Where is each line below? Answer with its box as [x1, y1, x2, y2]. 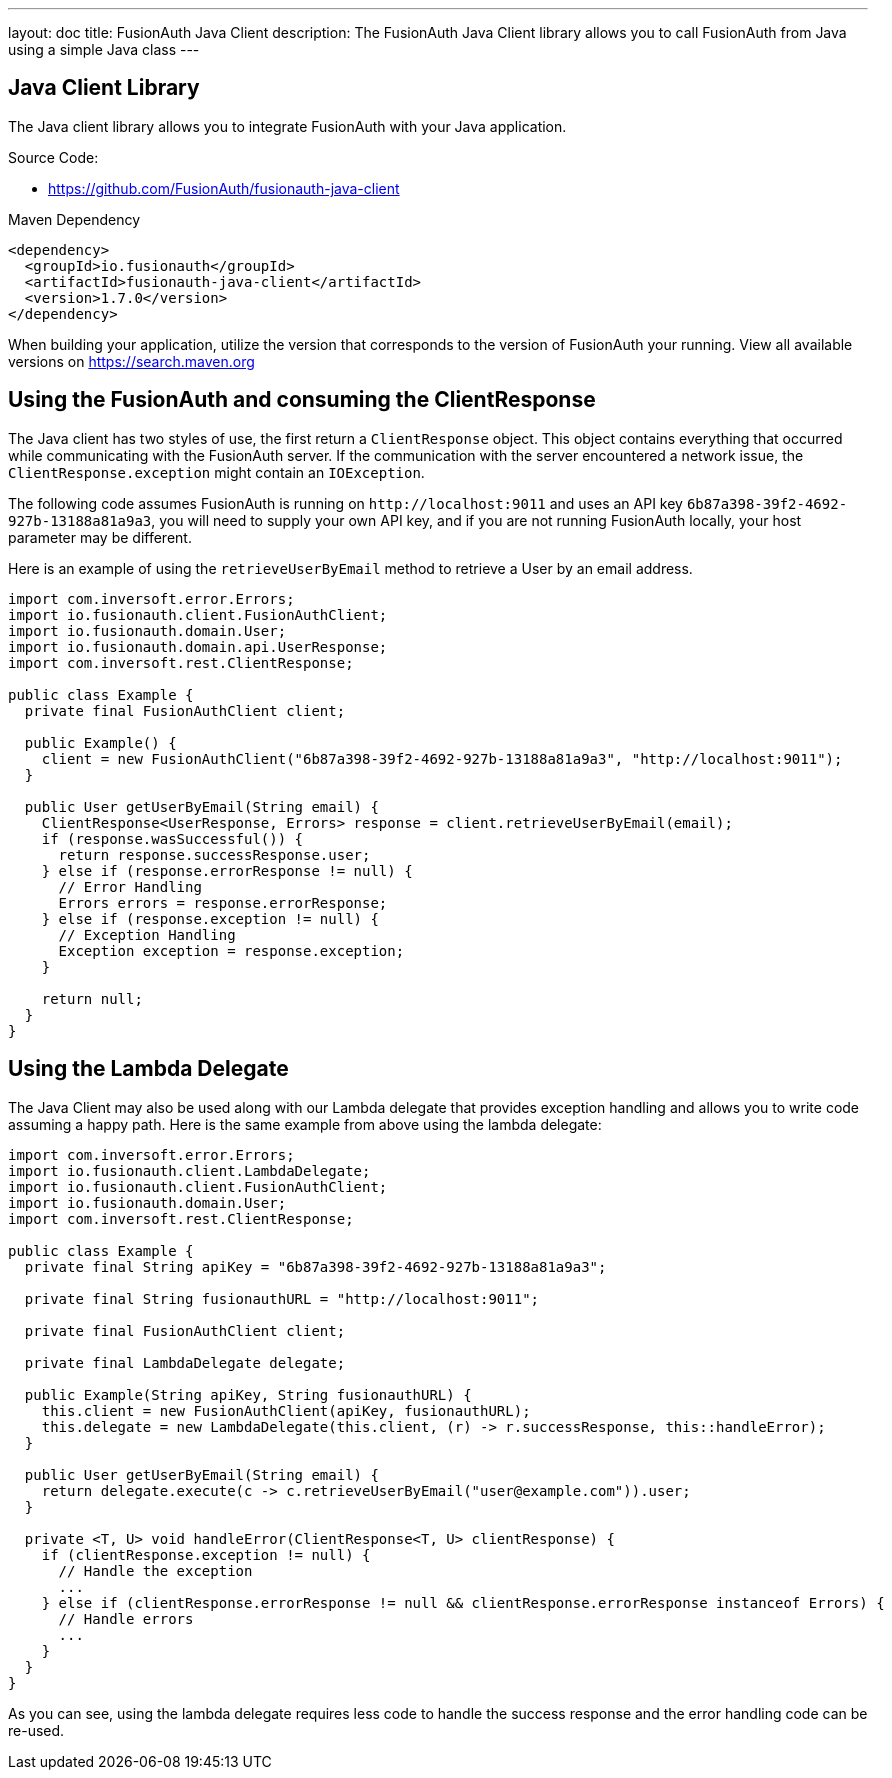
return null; [41, 990, 143, 1007]
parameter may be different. [8, 528, 192, 546]
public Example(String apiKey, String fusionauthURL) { [24, 1386, 472, 1403]
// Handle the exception [58, 1562, 253, 1579]
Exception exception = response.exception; [58, 942, 405, 959]
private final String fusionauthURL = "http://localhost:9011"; [24, 1290, 540, 1307]
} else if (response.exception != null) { [41, 910, 379, 927]
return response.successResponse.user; [58, 846, 371, 863]
